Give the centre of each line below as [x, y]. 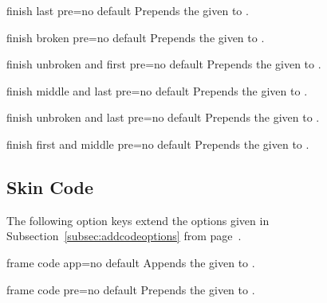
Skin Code [50, 186]
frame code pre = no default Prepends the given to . [131, 289]
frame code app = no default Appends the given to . [131, 262]
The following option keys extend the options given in [138, 220]
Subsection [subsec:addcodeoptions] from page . [124, 236]
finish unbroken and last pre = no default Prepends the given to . [163, 117]
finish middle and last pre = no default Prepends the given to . [157, 90]
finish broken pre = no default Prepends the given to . [136, 37]
